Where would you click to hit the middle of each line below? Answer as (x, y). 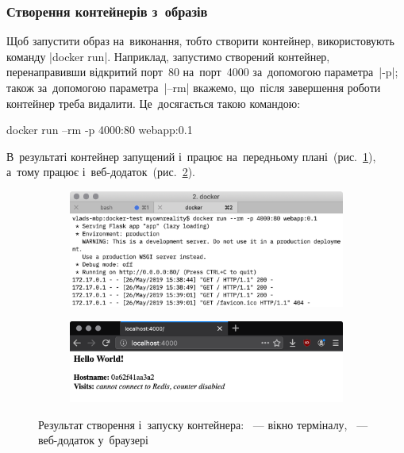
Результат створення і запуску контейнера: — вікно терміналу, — (203, 424)
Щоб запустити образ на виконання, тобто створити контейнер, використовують (200, 41)
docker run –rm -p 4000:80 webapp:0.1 (100, 130)
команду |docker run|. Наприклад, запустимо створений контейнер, (168, 56)
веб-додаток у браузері (93, 440)
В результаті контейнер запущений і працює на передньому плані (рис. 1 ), (191, 156)
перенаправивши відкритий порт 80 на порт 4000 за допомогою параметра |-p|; (202, 72)
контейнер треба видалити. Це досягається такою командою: (154, 103)
